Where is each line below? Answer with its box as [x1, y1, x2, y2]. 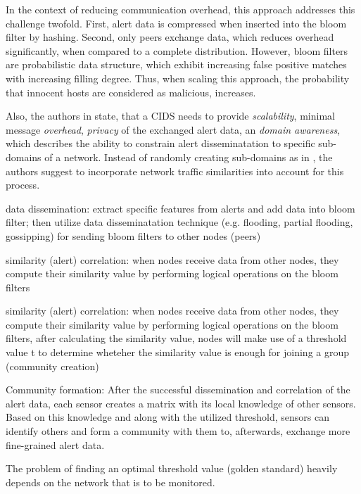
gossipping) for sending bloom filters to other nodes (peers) [6, 228, 261, 243]
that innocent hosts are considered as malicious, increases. [6, 84, 256, 99]
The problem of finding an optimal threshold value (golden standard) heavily [6, 461, 338, 476]
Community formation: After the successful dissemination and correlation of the [6, 382, 350, 397]
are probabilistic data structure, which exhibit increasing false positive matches [6, 57, 347, 72]
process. [6, 177, 40, 192]
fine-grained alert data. [6, 437, 105, 452]
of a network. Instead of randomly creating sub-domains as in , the [44, 149, 333, 164]
